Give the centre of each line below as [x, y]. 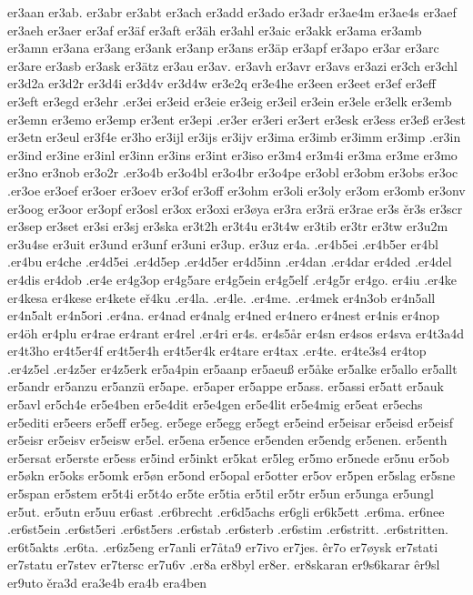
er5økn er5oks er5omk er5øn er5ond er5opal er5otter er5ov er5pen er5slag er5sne [231, 475]
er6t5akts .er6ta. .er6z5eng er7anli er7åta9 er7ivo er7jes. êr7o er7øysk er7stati [223, 546]
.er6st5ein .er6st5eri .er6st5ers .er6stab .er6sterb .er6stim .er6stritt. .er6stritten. [228, 529]
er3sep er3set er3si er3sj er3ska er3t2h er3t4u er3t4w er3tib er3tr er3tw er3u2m [228, 226]
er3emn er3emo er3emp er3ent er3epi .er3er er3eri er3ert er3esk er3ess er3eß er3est [236, 119]
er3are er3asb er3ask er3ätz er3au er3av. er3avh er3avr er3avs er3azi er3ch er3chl [232, 65]
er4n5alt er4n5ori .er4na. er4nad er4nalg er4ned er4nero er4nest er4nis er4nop [224, 315]
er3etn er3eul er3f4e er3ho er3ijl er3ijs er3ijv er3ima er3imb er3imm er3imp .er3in [234, 137]
